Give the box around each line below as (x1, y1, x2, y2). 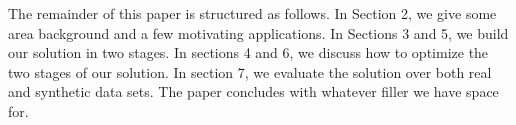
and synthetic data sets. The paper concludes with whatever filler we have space (8, 81, 499, 102)
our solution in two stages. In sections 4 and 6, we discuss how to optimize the (8, 42, 489, 63)
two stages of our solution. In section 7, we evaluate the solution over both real (8, 61, 492, 82)
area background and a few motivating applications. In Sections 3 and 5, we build (8, 22, 509, 43)
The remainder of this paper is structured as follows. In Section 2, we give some (8, 3, 497, 23)
